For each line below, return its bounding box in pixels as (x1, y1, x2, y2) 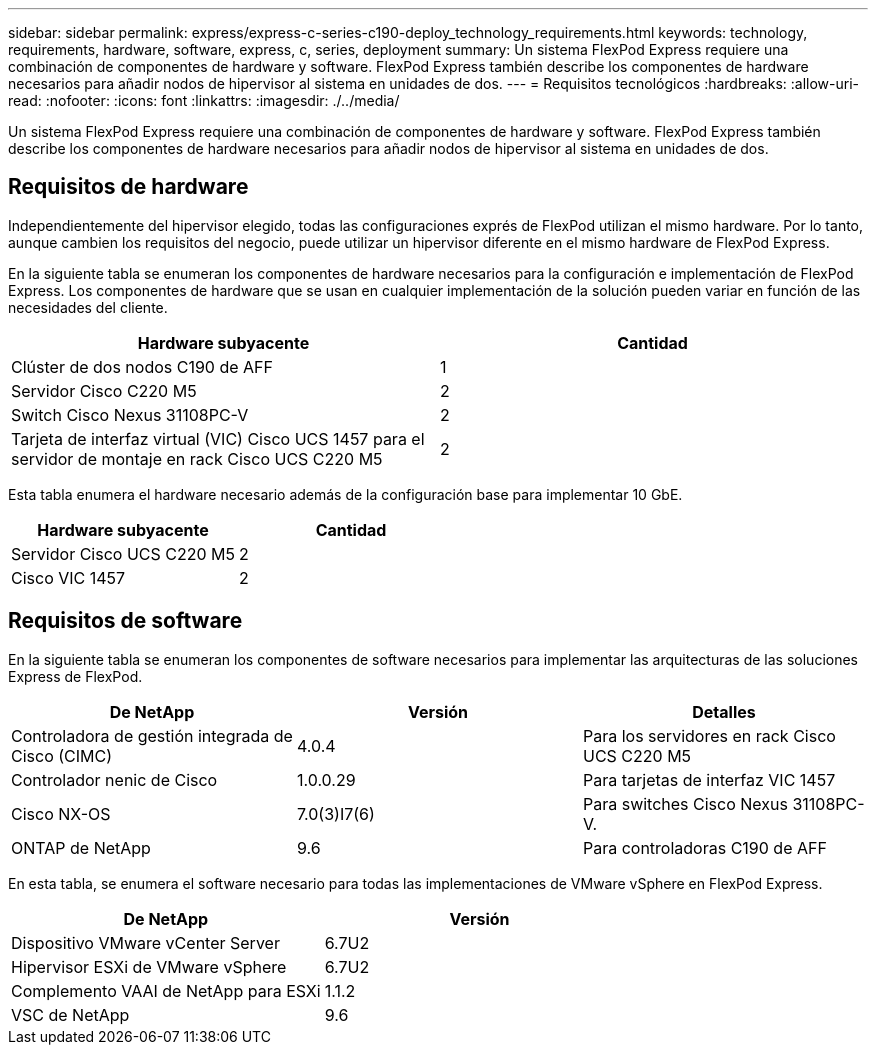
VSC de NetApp (11, 1004, 130, 1025)
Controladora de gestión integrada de (11, 725, 293, 746)
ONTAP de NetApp (11, 837, 151, 858)
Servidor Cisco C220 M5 (11, 380, 197, 401)
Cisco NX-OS (11, 803, 111, 824)
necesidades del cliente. (8, 298, 168, 316)
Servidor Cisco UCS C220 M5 (11, 543, 235, 564)
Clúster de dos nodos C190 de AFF (11, 356, 274, 377)
